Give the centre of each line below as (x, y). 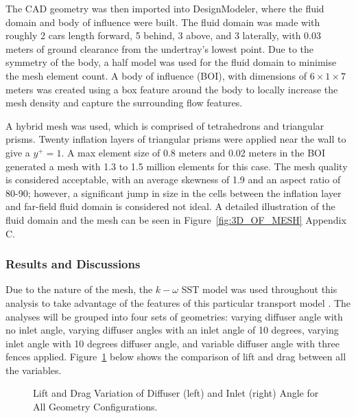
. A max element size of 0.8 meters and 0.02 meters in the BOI (193, 152)
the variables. (34, 370)
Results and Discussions (73, 264)
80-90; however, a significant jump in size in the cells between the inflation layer (174, 193)
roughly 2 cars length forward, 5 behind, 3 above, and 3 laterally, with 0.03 (163, 35)
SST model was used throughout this (259, 289)
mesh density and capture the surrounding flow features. (124, 103)
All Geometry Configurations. (95, 407)
